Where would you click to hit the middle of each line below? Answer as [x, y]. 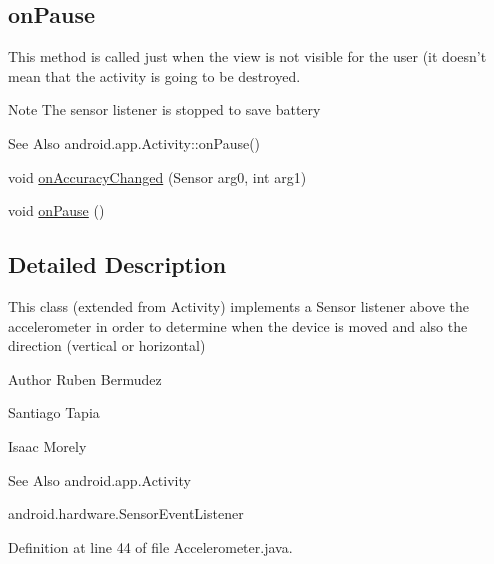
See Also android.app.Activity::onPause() [134, 142]
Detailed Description [117, 264]
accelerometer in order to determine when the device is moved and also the [238, 325]
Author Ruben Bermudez [85, 378]
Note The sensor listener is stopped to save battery [164, 109]
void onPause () [56, 210]
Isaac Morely [47, 445]
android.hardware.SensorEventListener [126, 513]
